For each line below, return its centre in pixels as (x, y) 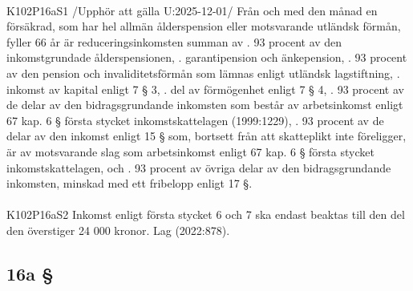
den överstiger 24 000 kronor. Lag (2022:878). (118, 230)
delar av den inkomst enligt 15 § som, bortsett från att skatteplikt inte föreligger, (206, 136)
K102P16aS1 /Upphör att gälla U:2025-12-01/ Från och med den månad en (192, 10)
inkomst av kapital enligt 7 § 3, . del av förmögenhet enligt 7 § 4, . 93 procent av (205, 89)
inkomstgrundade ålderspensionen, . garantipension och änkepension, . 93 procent (207, 57)
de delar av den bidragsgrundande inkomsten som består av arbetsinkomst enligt (205, 105)
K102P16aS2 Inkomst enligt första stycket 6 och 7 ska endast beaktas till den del (206, 214)
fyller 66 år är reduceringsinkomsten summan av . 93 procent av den (174, 41)
